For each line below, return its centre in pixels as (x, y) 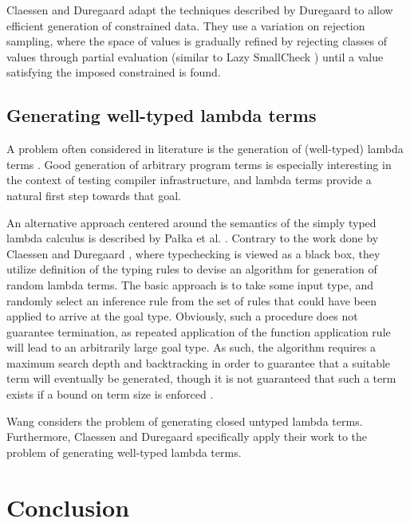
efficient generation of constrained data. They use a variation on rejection (186, 25)
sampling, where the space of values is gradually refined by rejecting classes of (197, 41)
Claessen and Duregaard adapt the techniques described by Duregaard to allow (200, 10)
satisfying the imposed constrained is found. (114, 72)
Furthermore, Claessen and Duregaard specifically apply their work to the (187, 436)
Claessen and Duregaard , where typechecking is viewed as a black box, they (193, 253)
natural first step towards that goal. (94, 195)
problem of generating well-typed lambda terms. (124, 452)
